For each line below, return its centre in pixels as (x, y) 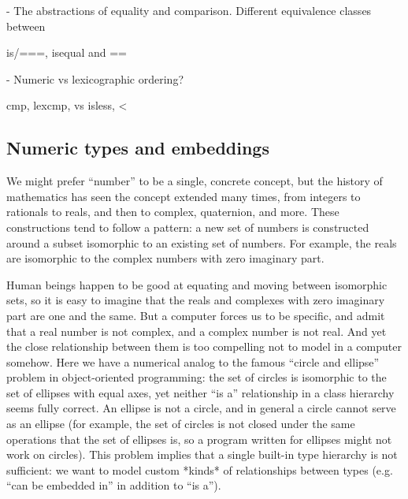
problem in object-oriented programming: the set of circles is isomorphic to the (197, 377)
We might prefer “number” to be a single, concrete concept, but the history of (195, 181)
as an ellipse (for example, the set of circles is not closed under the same (181, 424)
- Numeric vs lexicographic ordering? (95, 78)
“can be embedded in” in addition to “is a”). (114, 485)
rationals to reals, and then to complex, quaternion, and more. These (173, 212)
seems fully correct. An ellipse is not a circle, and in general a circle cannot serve (201, 408)
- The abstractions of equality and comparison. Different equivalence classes (189, 10)
